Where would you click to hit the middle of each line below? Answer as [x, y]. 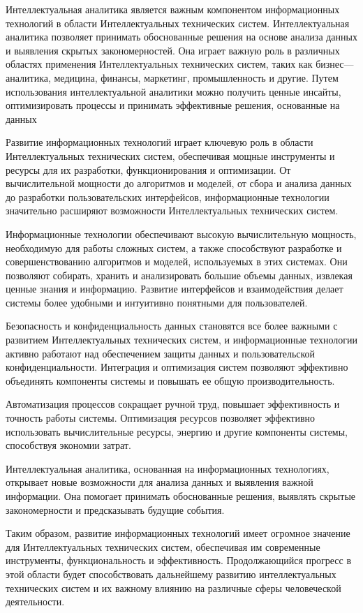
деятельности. [35, 601]
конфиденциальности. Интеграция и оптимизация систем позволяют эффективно [177, 367]
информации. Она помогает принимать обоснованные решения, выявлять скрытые [181, 496]
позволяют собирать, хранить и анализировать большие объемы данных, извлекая [179, 275]
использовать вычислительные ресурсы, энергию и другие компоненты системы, [177, 431]
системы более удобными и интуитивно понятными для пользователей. [157, 302]
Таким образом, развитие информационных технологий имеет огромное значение [178, 533]
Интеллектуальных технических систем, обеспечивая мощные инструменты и [170, 155]
